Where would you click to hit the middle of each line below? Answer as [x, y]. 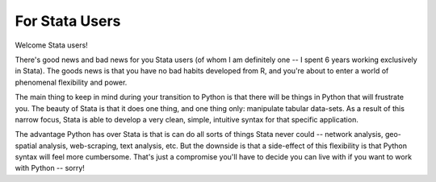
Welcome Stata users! [51, 45]
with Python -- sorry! [50, 168]
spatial [26, 146]
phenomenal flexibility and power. [71, 82]
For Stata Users [68, 21]
